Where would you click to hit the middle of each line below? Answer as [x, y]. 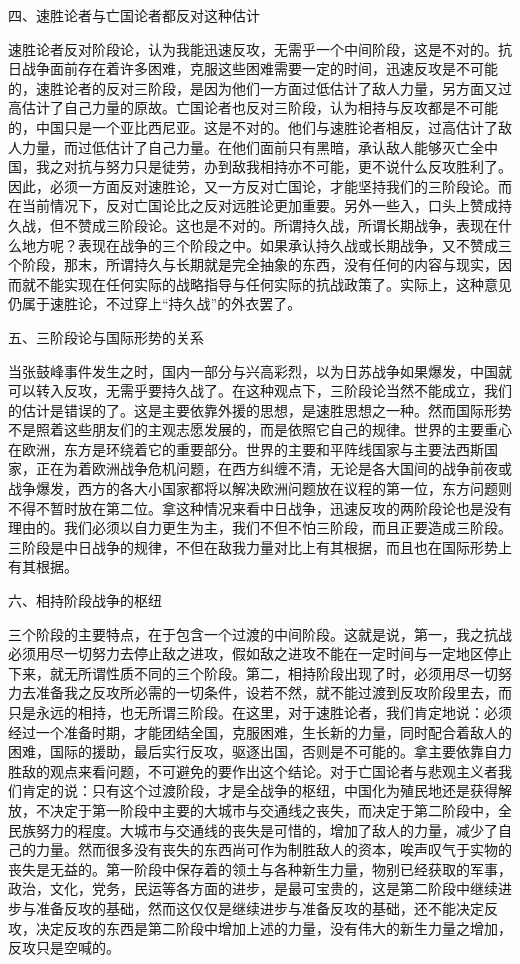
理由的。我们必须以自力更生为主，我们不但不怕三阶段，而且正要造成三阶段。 [260, 527]
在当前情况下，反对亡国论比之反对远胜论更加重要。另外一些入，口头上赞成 [253, 205]
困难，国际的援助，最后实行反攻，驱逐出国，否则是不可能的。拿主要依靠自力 [260, 751]
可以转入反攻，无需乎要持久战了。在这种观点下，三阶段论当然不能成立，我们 [260, 390]
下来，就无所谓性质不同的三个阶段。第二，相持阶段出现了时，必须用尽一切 [253, 672]
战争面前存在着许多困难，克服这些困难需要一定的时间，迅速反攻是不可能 [259, 68]
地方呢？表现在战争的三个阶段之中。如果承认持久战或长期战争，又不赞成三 [266, 244]
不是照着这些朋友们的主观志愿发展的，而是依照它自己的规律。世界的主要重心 [260, 429]
